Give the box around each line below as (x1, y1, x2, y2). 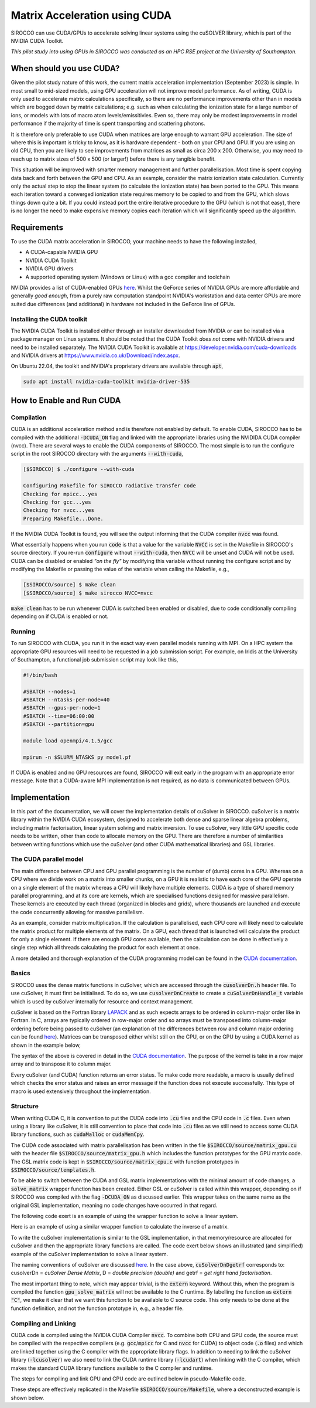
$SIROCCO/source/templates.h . (11, 1166, 96, 1173)
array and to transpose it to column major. (11, 1060, 112, 1067)
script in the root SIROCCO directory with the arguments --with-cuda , (11, 450, 184, 457)
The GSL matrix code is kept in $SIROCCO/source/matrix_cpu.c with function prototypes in (11, 1158, 239, 1165)
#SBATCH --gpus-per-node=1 (23, 704, 101, 711)
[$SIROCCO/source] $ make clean (23, 581, 116, 588)
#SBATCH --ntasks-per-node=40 (23, 697, 110, 703)
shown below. (11, 1394, 44, 1401)
